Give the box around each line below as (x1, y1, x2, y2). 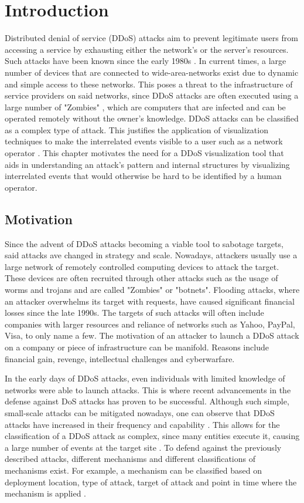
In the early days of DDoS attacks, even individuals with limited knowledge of (5, 372, 285, 384)
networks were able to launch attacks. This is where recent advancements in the (5, 383, 291, 396)
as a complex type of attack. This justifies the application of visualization (5, 123, 268, 136)
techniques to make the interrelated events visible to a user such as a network (5, 135, 283, 147)
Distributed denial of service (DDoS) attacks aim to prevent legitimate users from (5, 32, 298, 44)
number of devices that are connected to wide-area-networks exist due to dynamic (5, 66, 299, 78)
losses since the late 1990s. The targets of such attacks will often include (5, 306, 264, 319)
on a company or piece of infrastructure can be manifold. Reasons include (5, 340, 269, 353)
